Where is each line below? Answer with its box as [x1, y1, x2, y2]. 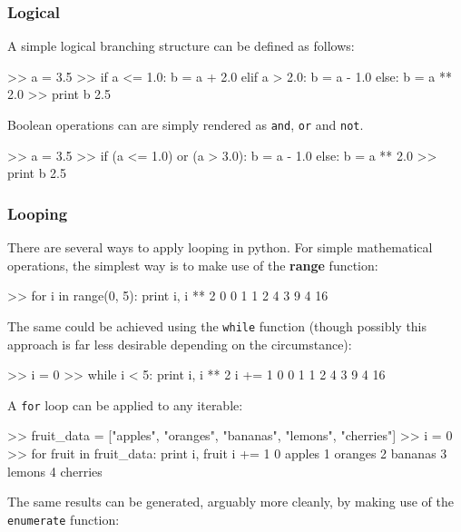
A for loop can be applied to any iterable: [7, 395, 243, 414]
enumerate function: [7, 509, 120, 528]
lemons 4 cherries [7, 461, 103, 480]
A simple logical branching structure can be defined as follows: [7, 36, 355, 55]
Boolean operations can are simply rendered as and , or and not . [7, 115, 364, 133]
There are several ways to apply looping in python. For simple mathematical [7, 238, 433, 257]
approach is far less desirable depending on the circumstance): [7, 334, 352, 353]
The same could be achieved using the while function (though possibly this [7, 316, 427, 335]
